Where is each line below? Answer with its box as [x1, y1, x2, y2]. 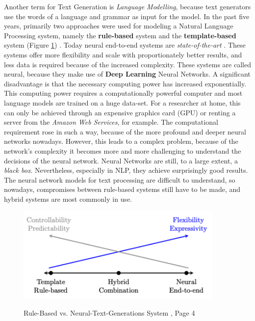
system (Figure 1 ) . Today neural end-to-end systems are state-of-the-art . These [4, 40, 246, 50]
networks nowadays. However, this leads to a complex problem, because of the [4, 136, 238, 146]
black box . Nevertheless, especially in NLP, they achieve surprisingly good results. [4, 165, 248, 175]
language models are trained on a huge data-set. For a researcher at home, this [4, 97, 241, 107]
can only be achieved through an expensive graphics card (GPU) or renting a [4, 107, 236, 117]
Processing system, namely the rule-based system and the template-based [4, 30, 236, 40]
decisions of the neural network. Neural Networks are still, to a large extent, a [4, 155, 238, 165]
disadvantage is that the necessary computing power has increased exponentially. [4, 78, 247, 88]
